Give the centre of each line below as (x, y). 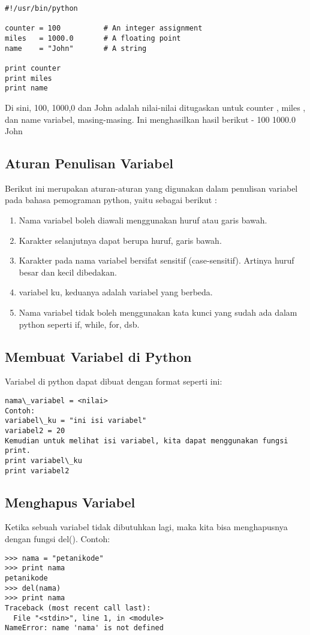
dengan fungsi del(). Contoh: (58, 539)
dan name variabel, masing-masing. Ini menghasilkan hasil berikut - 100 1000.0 (150, 119)
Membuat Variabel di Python (98, 356)
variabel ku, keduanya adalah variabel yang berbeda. (116, 292)
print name (26, 88)
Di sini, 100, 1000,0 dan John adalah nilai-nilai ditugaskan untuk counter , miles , (155, 107)
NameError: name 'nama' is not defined (84, 628)
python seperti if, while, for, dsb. (79, 324)
